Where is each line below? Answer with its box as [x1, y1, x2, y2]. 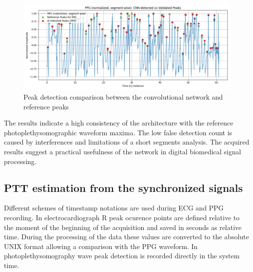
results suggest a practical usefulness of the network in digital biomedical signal [4, 146, 241, 156]
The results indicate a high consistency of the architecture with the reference [4, 118, 234, 128]
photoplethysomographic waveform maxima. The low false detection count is [4, 127, 233, 137]
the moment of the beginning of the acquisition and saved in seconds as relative [4, 222, 242, 232]
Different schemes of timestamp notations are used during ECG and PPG [4, 203, 224, 213]
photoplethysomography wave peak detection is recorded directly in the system [4, 251, 240, 261]
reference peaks [23, 101, 69, 111]
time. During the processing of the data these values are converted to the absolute [4, 231, 249, 242]
